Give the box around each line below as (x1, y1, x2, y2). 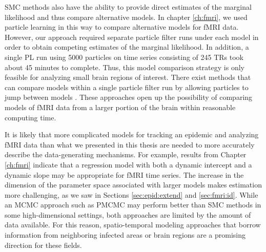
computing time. (5, 112, 56, 122)
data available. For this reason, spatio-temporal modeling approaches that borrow (5, 219, 261, 230)
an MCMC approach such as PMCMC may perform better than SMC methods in (5, 199, 261, 210)
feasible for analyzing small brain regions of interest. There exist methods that (5, 72, 251, 82)
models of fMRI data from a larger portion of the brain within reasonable (5, 101, 236, 112)
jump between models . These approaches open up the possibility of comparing (5, 92, 253, 102)
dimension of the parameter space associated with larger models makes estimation (5, 179, 262, 190)
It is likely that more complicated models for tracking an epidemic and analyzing (5, 129, 259, 140)
